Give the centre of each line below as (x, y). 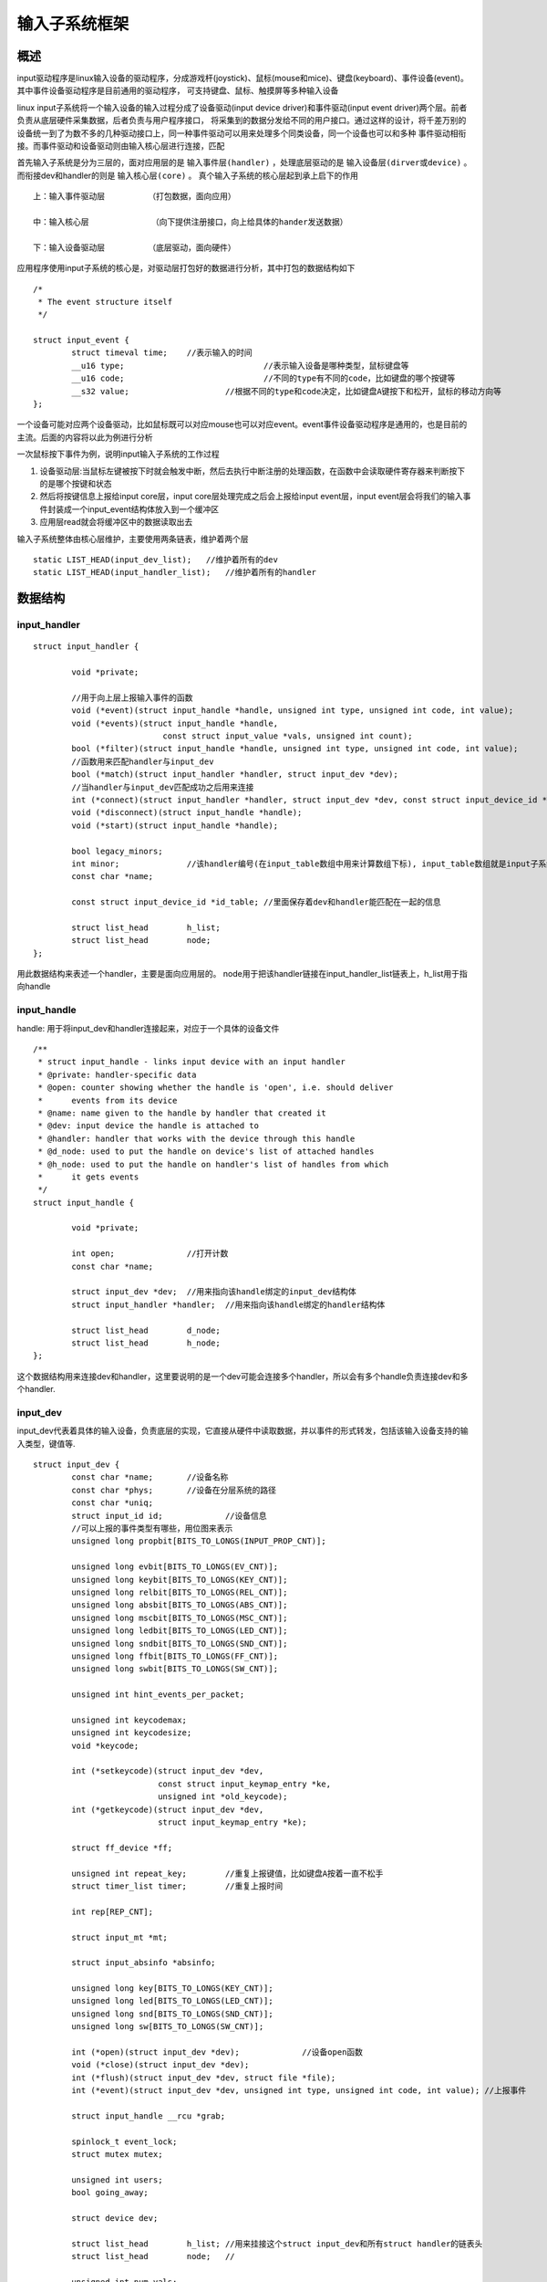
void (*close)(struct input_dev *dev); (160, 2065)
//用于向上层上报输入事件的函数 (132, 697)
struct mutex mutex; (117, 2155)
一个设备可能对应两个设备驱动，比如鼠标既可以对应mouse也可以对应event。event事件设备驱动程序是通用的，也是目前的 (242, 424)
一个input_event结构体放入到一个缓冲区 (145, 509)
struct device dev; (115, 2219)
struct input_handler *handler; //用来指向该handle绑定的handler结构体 (228, 1304)
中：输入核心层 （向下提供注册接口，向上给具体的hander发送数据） (191, 222)
